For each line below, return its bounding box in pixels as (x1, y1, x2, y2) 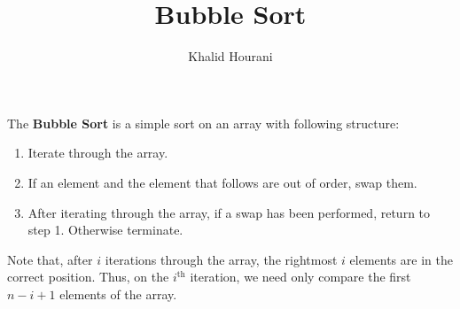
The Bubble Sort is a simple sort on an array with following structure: (7, 113, 400, 132)
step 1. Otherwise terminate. (27, 220, 183, 239)
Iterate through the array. (27, 143, 168, 162)
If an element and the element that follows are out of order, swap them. (27, 173, 417, 191)
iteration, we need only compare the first (190, 267, 411, 286)
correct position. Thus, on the (7, 267, 169, 286)
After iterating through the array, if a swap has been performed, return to (27, 203, 431, 221)
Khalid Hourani (188, 47, 273, 66)
